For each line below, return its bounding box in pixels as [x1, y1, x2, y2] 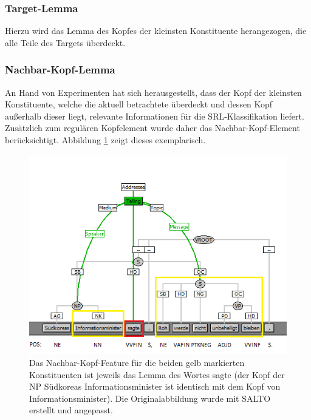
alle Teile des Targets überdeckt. [5, 36, 126, 49]
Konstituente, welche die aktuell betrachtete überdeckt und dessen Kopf [5, 98, 273, 110]
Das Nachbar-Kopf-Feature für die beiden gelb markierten [29, 356, 245, 368]
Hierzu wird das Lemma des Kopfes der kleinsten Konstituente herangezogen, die [5, 24, 307, 37]
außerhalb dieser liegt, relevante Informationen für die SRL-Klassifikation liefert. [5, 109, 304, 122]
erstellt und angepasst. [29, 404, 113, 416]
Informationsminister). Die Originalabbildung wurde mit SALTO [29, 391, 271, 404]
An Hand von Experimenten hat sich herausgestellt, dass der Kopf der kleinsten [5, 86, 302, 98]
